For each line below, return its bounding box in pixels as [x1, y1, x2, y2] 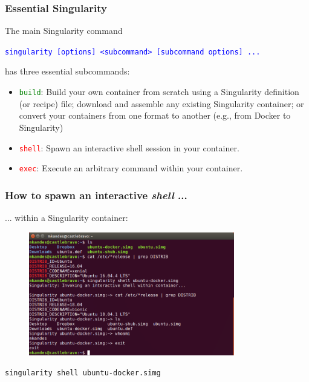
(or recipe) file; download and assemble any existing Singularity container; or [19, 97, 304, 110]
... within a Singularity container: [5, 211, 128, 224]
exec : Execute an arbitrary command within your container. [19, 162, 243, 174]
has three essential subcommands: [5, 65, 130, 77]
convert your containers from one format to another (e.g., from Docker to [19, 109, 291, 122]
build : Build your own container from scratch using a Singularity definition [19, 85, 299, 98]
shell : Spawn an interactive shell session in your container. [19, 141, 239, 154]
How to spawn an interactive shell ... [5, 187, 187, 202]
